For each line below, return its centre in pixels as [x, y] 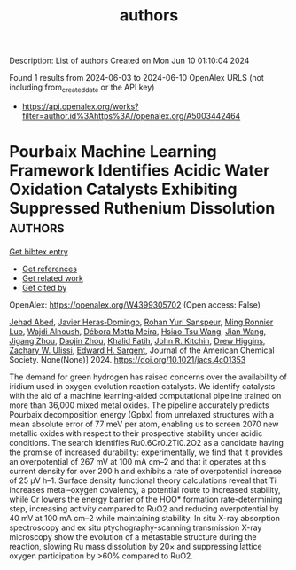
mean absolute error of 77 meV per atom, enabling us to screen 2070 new [144, 424]
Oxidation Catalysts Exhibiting [123, 189]
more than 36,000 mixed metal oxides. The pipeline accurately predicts [139, 405]
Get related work [53, 278]
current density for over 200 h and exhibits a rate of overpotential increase [145, 471]
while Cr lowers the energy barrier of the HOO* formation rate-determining [146, 499]
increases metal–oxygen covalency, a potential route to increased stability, [145, 489]
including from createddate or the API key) [82, 88]
